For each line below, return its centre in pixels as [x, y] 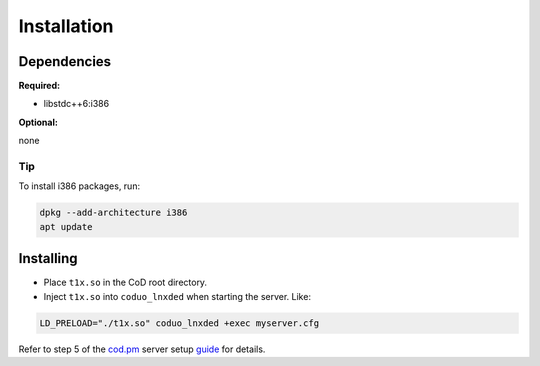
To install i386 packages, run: [79, 186]
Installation [66, 26]
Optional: [38, 122]
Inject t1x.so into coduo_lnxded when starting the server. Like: [177, 296]
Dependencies [65, 61]
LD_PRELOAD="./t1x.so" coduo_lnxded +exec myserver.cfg [179, 323]
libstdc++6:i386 [76, 104]
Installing [48, 258]
